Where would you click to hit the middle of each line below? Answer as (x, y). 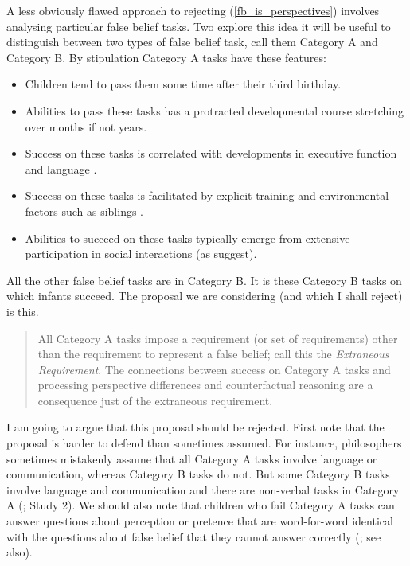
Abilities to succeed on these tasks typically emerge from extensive (187, 238)
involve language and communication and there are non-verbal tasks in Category (203, 489)
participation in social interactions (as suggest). (141, 254)
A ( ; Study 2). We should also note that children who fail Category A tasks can (201, 505)
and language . (61, 168)
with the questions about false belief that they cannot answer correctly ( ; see (194, 536)
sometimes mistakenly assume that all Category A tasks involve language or (192, 458)
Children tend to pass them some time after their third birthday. (183, 84)
